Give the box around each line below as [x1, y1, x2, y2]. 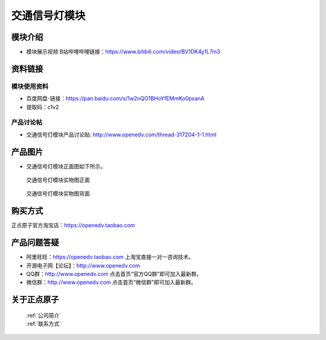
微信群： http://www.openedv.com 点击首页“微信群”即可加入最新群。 [26, 278, 196, 286]
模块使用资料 [11, 82, 49, 91]
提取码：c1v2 [26, 103, 59, 111]
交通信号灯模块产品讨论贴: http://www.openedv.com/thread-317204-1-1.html [26, 130, 217, 138]
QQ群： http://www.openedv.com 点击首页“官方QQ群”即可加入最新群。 [26, 271, 202, 278]
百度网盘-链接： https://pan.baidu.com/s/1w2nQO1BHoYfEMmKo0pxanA [26, 95, 205, 102]
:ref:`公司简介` [26, 312, 62, 319]
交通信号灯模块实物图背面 [26, 190, 90, 197]
